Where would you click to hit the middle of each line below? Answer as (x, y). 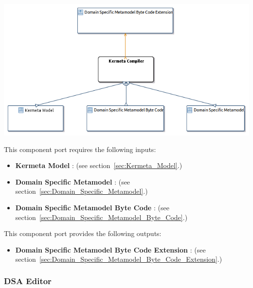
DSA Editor (28, 280)
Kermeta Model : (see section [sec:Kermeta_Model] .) (99, 165)
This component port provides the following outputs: (83, 233)
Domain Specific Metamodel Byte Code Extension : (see (110, 249)
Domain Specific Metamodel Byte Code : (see (92, 207)
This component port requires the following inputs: (80, 149)
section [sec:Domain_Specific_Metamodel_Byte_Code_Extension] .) (119, 259)
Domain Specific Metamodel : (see (73, 181)
